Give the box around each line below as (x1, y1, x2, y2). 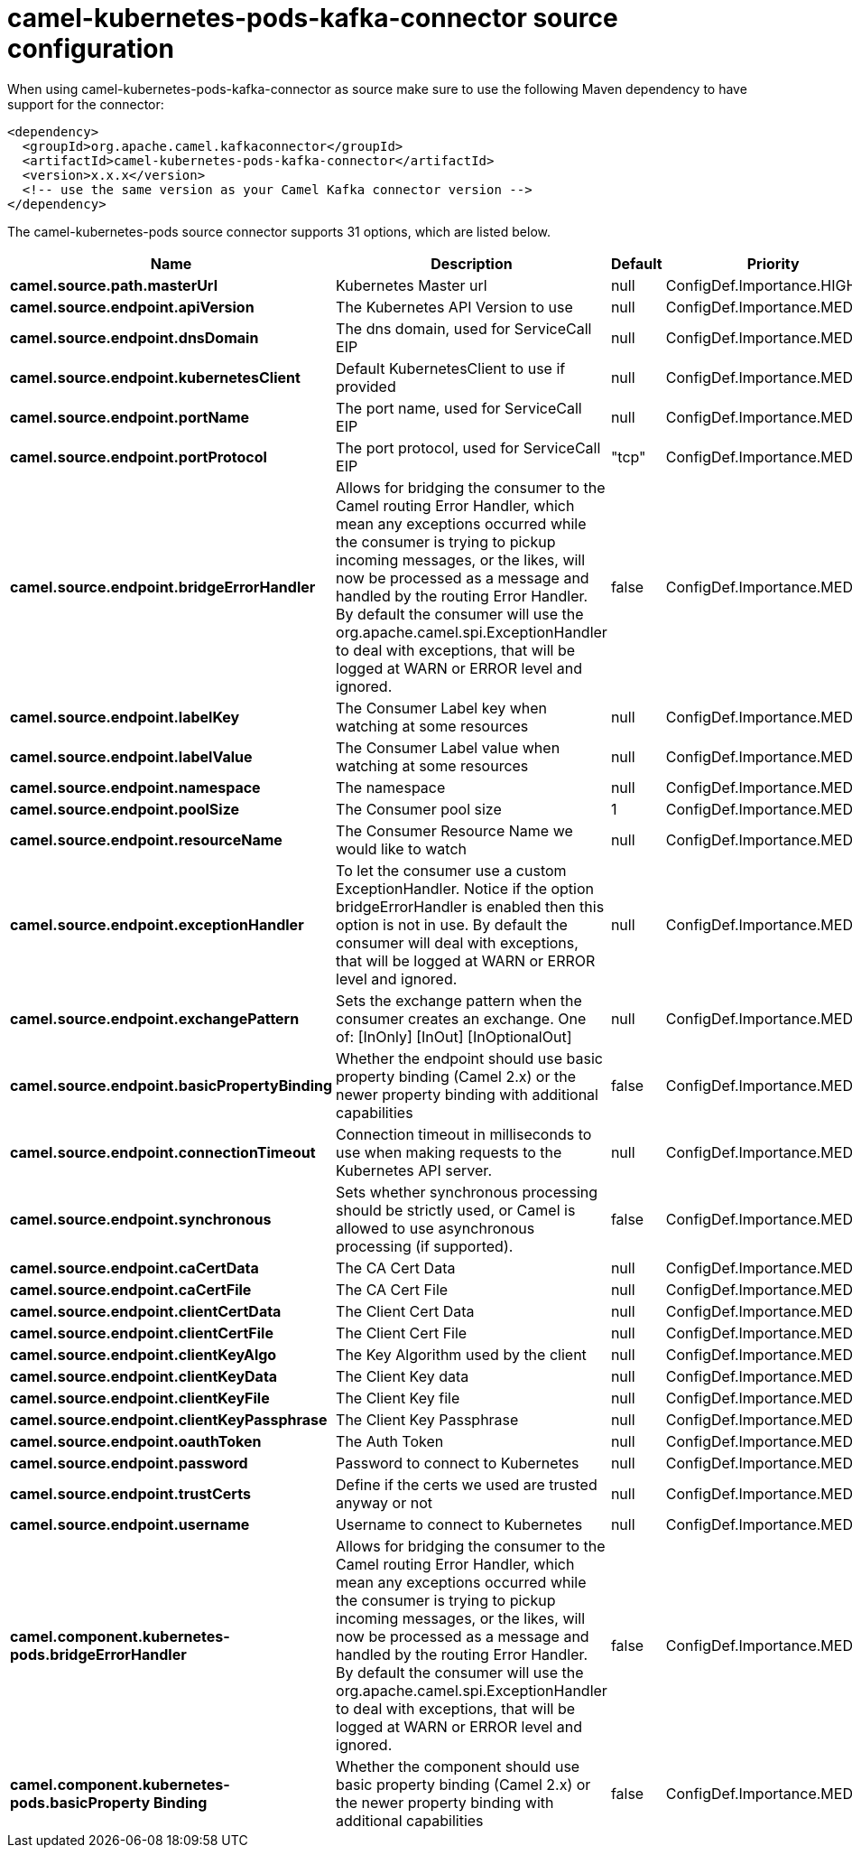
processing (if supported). (336, 1236, 514, 1255)
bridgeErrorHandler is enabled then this (336, 897, 605, 916)
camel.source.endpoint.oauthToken (10, 1431, 262, 1450)
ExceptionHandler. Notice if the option (336, 879, 595, 898)
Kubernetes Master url (336, 275, 487, 294)
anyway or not (336, 1493, 432, 1512)
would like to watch (336, 839, 468, 858)
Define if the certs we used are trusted (336, 1475, 597, 1494)
